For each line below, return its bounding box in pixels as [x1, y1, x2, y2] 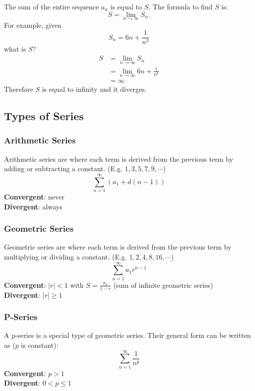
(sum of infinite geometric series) [113, 279, 213, 290]
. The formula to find [148, 1, 213, 11]
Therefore [4, 84, 33, 94]
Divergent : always [4, 201, 63, 211]
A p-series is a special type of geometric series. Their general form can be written [4, 330, 251, 340]
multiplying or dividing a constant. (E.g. [4, 252, 127, 262]
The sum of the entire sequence [4, 1, 99, 11]
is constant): [21, 339, 59, 350]
